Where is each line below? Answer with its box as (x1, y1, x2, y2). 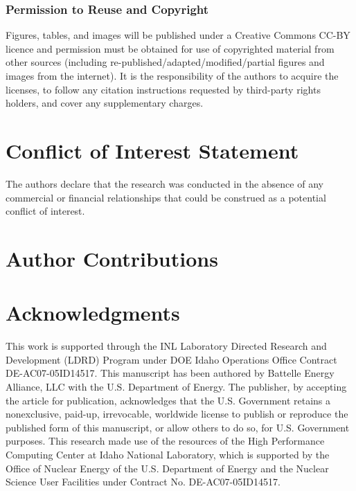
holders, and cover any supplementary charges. (6, 96, 204, 110)
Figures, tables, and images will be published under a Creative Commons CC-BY (6, 28, 350, 42)
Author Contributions (6, 244, 218, 272)
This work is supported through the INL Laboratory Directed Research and (6, 339, 327, 353)
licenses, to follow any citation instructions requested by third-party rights (6, 82, 321, 96)
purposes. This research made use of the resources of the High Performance (6, 434, 325, 448)
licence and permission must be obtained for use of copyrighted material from (6, 41, 335, 55)
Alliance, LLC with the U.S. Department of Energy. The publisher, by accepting (6, 379, 347, 393)
